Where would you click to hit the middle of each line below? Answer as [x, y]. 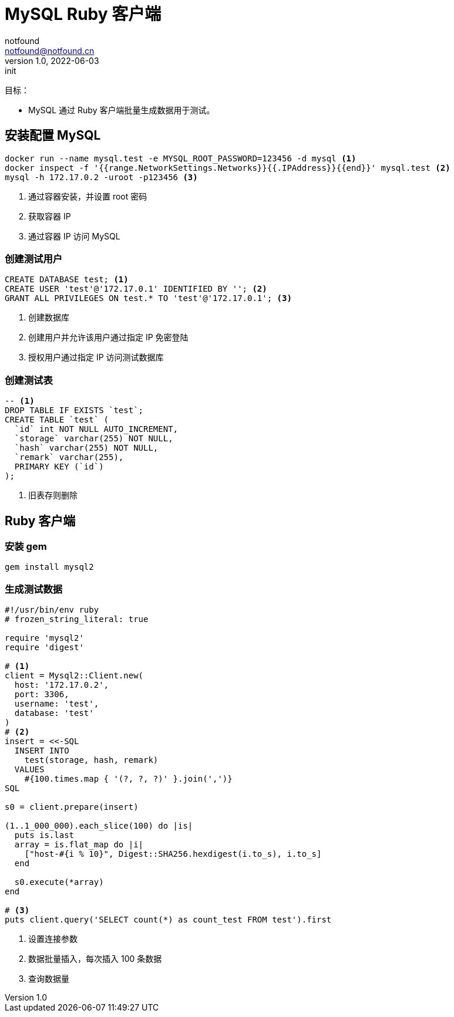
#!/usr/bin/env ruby [52, 610]
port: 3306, [42, 695]
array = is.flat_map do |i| [79, 845]
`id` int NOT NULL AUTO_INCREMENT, [96, 429]
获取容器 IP [50, 216]
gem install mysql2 [49, 567]
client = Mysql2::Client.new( [74, 676]
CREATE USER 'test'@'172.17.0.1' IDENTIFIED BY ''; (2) [136, 289]
